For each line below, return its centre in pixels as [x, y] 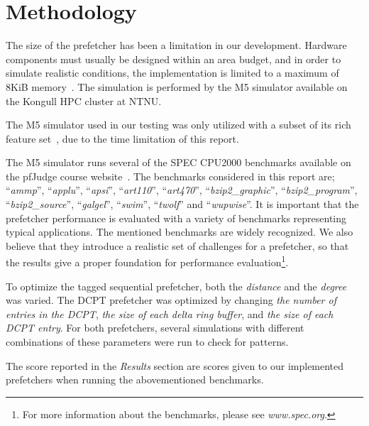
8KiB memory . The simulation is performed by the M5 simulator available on [177, 86]
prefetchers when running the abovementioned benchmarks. [135, 379]
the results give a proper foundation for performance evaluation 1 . [147, 261]
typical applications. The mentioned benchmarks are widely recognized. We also [180, 232]
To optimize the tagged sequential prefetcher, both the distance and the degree [176, 286]
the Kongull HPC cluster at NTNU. [84, 100]
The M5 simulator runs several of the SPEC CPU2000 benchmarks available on [178, 162]
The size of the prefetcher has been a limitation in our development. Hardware [176, 45]
